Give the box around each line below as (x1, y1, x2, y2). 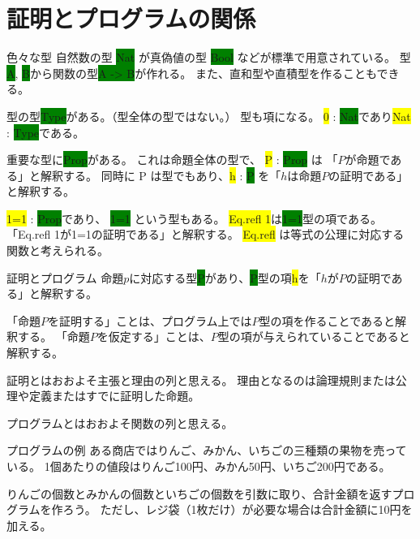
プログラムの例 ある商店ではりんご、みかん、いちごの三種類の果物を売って (6, 442, 407, 459)
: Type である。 (6, 123, 84, 140)
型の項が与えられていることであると (217, 328, 410, 345)
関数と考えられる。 (6, 242, 109, 259)
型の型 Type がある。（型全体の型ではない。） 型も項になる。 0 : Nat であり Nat (6, 107, 411, 124)
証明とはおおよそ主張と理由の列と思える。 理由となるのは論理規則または (6, 371, 396, 388)
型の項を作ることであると (259, 312, 396, 329)
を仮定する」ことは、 (96, 328, 211, 345)
